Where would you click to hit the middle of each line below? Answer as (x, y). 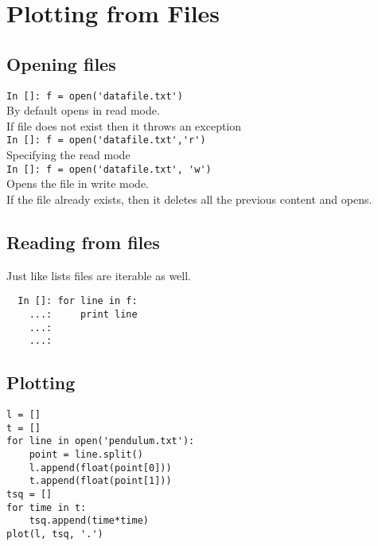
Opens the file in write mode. (78, 183)
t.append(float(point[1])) (100, 481)
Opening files (61, 63)
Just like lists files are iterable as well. (99, 275)
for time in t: (47, 507)
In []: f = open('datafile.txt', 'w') (109, 169)
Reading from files (83, 242)
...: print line (83, 314)
